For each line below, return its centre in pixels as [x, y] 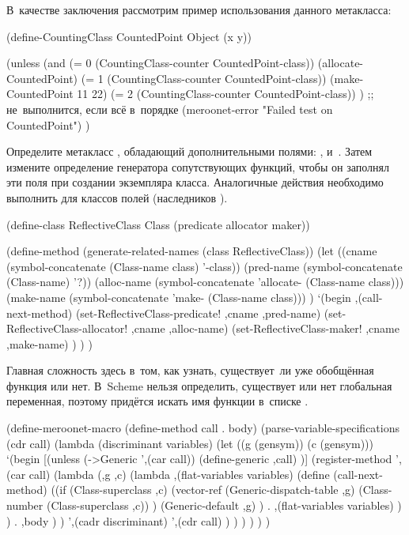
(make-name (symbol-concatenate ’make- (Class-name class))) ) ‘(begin [179, 297]
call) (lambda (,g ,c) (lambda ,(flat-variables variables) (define [179, 474]
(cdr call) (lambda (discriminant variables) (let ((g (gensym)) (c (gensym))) [190, 443]
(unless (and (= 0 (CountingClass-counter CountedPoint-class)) [161, 63]
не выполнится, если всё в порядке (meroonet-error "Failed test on [170, 109]
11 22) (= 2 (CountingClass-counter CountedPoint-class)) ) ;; [225, 94]
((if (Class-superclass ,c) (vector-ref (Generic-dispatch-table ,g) [203, 490]
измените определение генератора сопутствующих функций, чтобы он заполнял [198, 166]
